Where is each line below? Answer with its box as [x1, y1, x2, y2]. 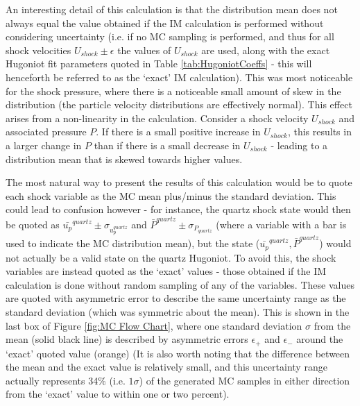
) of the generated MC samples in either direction [139, 373, 350, 387]
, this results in [287, 124, 352, 139]
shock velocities [6, 42, 71, 57]
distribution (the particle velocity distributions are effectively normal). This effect [6, 97, 352, 112]
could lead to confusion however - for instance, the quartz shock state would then [6, 202, 351, 217]
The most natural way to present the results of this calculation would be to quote [6, 175, 352, 189]
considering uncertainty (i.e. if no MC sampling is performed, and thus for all [6, 29, 334, 44]
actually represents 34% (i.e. [6, 373, 126, 387]
